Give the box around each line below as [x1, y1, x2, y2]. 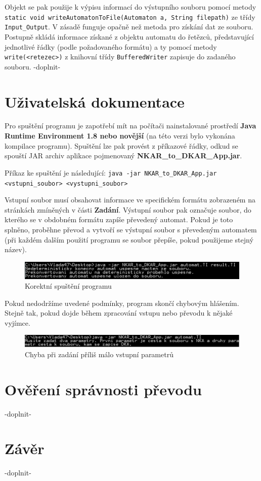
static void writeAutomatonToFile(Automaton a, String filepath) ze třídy [5, 11, 255, 22]
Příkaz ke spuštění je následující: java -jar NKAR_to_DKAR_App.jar [5, 167, 217, 178]
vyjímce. [5, 317, 30, 328]
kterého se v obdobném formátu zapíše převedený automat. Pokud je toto [5, 214, 233, 225]
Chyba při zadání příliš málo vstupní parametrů [25, 349, 173, 359]
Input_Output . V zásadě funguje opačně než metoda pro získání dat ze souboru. [5, 21, 253, 32]
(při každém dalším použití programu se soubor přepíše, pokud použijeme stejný [5, 234, 253, 245]
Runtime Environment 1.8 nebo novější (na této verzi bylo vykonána [5, 130, 235, 141]
